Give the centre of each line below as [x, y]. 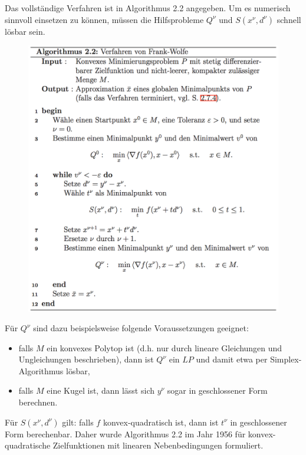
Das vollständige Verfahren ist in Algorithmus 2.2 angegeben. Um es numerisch [148, 8]
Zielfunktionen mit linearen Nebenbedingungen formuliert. [158, 445]
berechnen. [38, 402]
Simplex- [286, 359]
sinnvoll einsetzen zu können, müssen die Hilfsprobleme [104, 19]
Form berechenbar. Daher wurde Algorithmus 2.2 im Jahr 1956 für [125, 433]
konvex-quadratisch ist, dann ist [161, 422]
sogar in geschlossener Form [217, 390]
